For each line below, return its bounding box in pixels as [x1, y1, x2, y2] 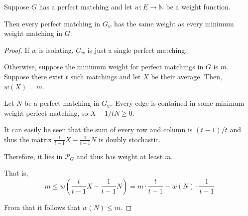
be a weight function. [166, 1, 231, 11]
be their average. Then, [151, 71, 222, 81]
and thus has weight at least [76, 151, 163, 161]
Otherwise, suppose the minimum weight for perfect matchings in [4, 61, 204, 72]
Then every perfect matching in [4, 18, 100, 28]
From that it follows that [4, 202, 80, 212]
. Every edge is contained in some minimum [111, 98, 245, 108]
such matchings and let [70, 71, 141, 81]
